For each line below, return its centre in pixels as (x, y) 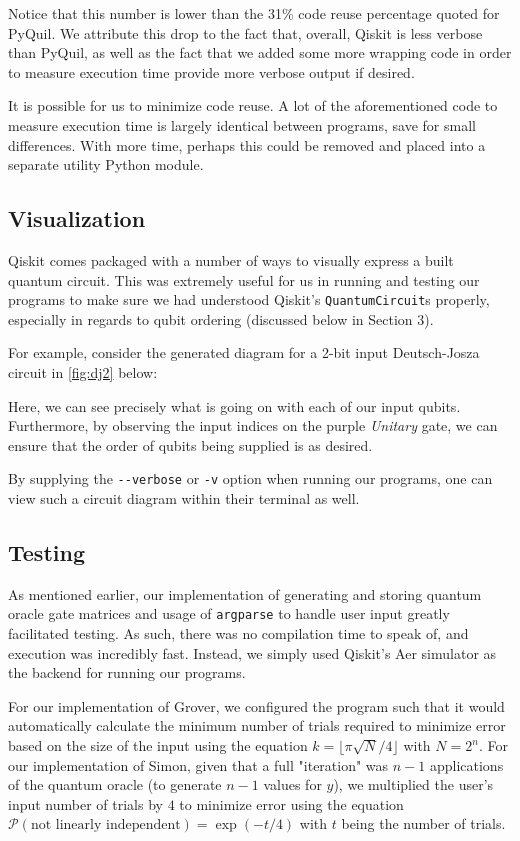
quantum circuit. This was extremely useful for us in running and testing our (244, 279)
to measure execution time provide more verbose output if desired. (211, 71)
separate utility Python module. (106, 164)
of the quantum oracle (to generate (115, 784)
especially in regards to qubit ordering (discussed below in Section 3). (221, 318)
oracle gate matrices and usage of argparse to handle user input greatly (229, 613)
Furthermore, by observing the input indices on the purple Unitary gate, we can (253, 425)
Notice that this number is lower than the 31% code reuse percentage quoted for (254, 13)
